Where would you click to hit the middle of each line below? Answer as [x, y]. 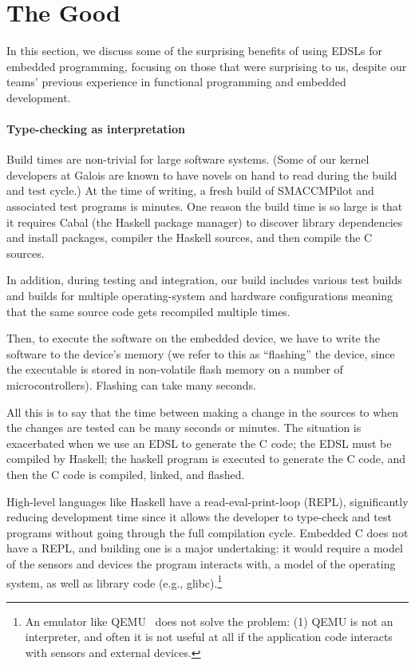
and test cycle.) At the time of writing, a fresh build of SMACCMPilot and [190, 190]
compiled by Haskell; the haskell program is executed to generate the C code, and [206, 459]
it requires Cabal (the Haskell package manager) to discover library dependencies [205, 222]
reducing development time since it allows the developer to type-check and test [199, 517]
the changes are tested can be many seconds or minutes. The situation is [184, 427]
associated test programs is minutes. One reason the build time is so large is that [205, 206]
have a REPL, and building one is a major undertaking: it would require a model [205, 548]
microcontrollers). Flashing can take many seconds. [131, 385]
